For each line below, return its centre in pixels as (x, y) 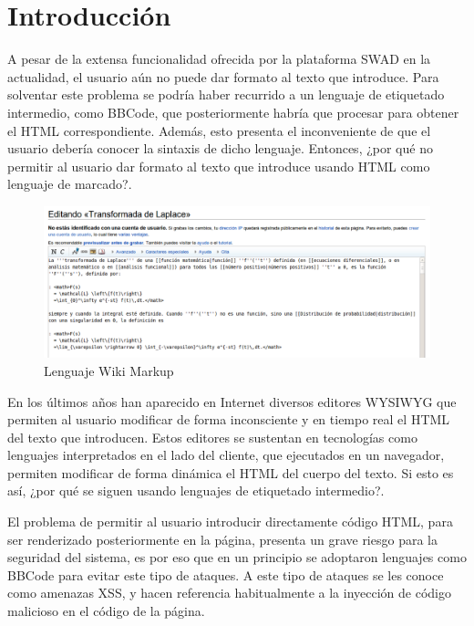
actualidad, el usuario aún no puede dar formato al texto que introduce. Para (223, 76)
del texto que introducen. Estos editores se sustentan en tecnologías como (212, 437)
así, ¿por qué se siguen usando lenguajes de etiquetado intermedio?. (196, 490)
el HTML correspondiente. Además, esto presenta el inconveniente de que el (219, 130)
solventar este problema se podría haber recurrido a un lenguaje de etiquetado (226, 94)
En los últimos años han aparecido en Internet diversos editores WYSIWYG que (232, 401)
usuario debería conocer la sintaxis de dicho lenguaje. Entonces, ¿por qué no (220, 148)
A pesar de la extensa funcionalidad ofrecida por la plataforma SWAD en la (219, 59)
